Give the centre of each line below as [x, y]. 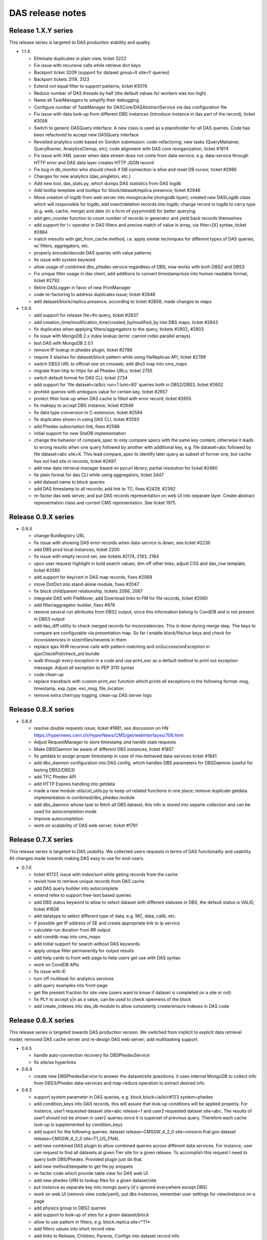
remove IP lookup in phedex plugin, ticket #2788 [83, 350]
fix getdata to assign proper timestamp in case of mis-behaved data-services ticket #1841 [125, 756]
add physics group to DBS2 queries [70, 1208]
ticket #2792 [47, 281]
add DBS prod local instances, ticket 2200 [77, 549]
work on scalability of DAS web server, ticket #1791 [86, 825]
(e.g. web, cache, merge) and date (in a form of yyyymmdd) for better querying [114, 211]
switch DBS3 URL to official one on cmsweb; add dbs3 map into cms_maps [111, 364]
